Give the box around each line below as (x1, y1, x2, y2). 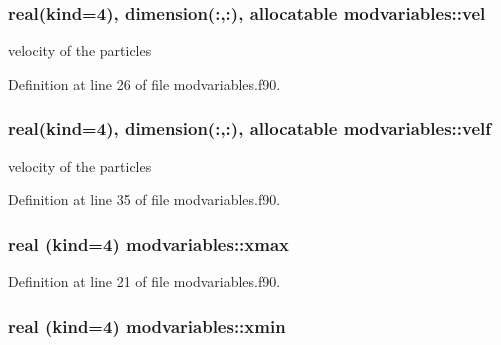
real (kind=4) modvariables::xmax (8, 231, 290, 256)
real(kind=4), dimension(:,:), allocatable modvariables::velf (8, 116, 492, 141)
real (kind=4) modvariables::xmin (8, 313, 286, 338)
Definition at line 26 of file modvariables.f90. (8, 73, 281, 94)
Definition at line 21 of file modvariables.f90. (8, 271, 281, 292)
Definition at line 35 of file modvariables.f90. (8, 189, 281, 210)
